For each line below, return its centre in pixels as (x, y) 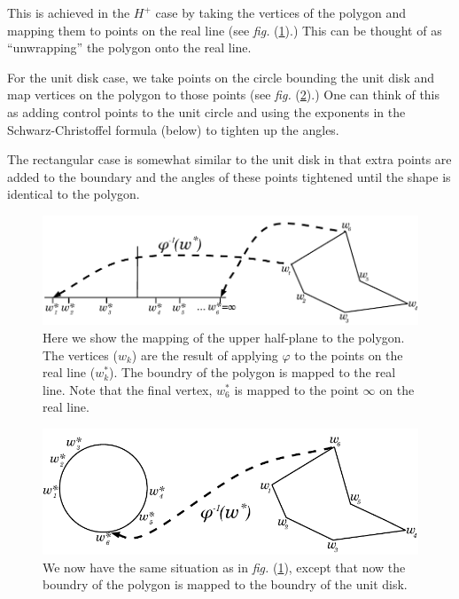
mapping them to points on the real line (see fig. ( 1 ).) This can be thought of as (225, 30)
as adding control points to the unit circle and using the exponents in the (206, 111)
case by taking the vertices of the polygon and (281, 12)
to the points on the (349, 355)
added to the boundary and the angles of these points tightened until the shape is (229, 176)
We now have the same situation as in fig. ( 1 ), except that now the (224, 567)
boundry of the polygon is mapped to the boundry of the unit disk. (225, 584)
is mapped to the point (296, 389)
